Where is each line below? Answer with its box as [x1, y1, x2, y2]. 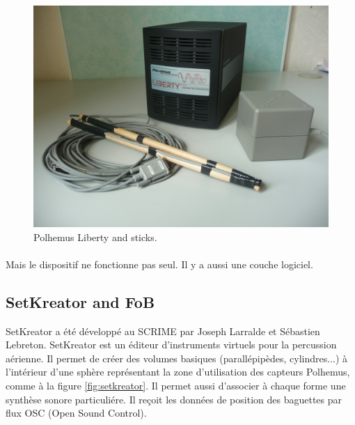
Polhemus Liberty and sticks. [33, 229, 157, 244]
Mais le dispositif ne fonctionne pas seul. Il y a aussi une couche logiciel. [6, 256, 313, 271]
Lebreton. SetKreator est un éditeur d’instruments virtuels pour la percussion [6, 337, 337, 352]
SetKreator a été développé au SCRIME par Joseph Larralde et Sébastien [6, 323, 320, 338]
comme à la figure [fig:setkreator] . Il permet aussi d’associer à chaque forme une [6, 378, 346, 392]
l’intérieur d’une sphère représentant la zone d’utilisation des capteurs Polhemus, [6, 364, 350, 379]
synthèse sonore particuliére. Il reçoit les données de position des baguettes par [6, 392, 342, 406]
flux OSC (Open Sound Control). [6, 405, 147, 420]
